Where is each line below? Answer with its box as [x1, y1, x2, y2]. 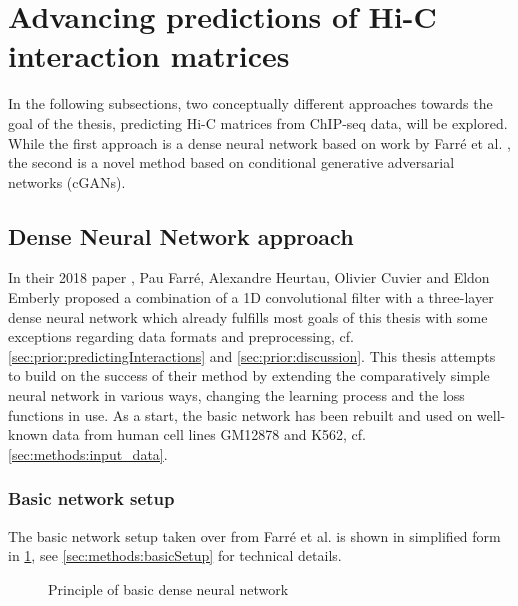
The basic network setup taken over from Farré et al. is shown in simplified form [8, 525, 501, 546]
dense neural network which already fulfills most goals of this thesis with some [8, 306, 488, 327]
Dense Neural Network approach [8, 220, 354, 251]
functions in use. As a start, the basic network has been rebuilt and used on [8, 404, 473, 425]
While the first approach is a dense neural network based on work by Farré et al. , [8, 132, 511, 153]
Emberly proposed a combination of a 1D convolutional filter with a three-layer [8, 287, 494, 308]
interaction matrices [8, 35, 290, 76]
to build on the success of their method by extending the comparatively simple [8, 365, 490, 386]
